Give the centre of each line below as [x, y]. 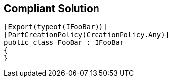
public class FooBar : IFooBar [64, 43]
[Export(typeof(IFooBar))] [56, 27]
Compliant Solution [52, 9]
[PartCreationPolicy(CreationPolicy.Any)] [87, 35]
